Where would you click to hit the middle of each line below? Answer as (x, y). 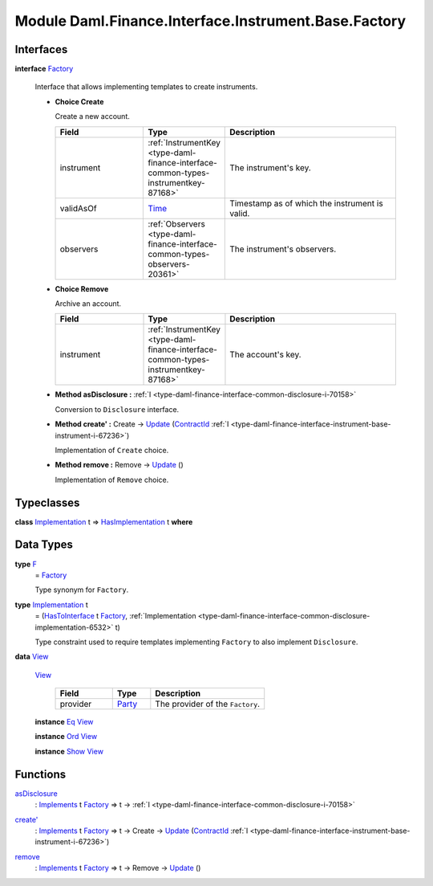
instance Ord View (66, 737)
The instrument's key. (271, 167)
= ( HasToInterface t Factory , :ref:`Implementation (115, 616)
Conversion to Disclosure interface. (117, 409)
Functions (40, 774)
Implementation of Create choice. (112, 450)
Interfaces (41, 49)
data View (32, 657)
